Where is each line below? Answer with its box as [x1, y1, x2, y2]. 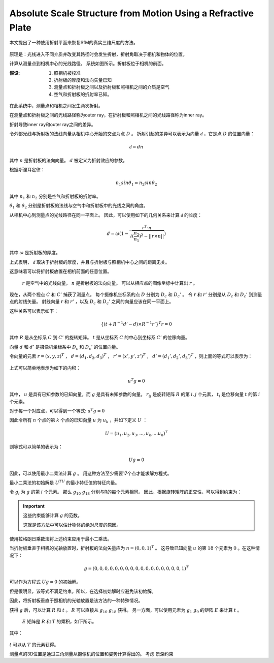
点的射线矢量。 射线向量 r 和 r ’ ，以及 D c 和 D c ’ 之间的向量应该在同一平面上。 [9, 298, 174, 306]
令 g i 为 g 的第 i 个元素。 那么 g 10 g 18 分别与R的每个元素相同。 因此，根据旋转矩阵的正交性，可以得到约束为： [9, 489, 242, 496]
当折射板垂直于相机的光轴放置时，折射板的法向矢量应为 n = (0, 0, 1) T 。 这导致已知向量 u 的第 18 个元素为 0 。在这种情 [9, 545, 260, 551]
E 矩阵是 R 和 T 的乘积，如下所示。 [22, 618, 97, 624]
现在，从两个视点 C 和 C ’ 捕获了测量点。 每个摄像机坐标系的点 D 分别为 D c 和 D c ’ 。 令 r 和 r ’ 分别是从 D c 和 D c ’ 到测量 [9, 291, 262, 298]
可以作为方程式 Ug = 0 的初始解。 [9, 579, 81, 585]
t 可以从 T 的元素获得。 [9, 641, 59, 648]
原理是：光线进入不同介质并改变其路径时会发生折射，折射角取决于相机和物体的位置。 [9, 51, 187, 57]
